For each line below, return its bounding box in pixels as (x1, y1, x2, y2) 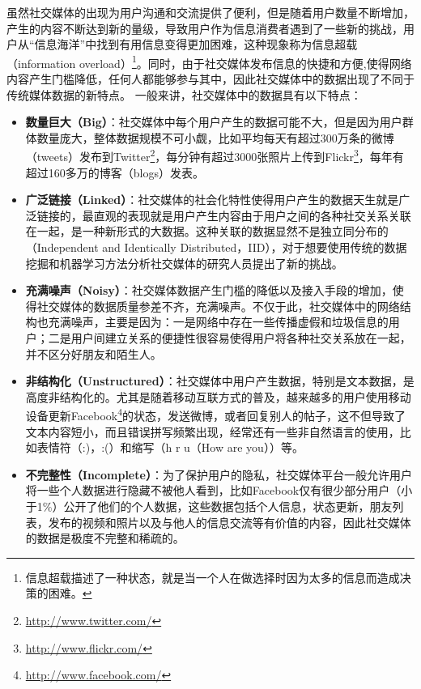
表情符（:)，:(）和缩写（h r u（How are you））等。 (36, 439, 304, 456)
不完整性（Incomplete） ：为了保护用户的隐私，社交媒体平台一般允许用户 (25, 466, 412, 483)
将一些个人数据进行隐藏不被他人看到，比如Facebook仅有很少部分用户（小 (25, 482, 413, 499)
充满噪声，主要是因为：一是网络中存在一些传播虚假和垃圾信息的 (48, 313, 389, 330)
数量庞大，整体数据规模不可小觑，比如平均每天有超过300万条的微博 (36, 129, 394, 146)
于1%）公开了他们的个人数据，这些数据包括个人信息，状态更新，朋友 (25, 498, 393, 514)
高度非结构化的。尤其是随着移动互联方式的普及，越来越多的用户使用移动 (25, 388, 411, 405)
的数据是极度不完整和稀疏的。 (25, 530, 185, 547)
